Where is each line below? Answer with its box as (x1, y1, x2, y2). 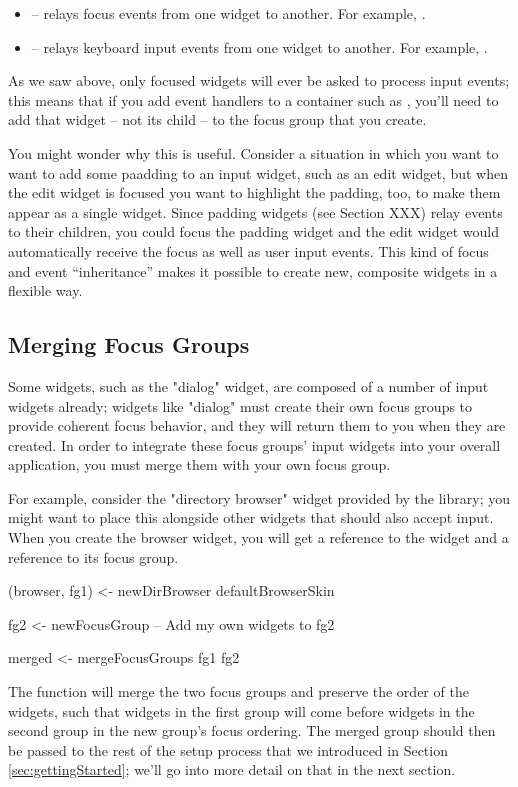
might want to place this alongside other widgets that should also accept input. (8, 507, 494, 528)
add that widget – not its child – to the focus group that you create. (8, 109, 427, 130)
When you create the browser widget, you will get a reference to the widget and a (8, 527, 509, 548)
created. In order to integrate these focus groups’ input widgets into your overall (8, 434, 501, 455)
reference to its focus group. (8, 546, 179, 567)
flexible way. (8, 280, 83, 301)
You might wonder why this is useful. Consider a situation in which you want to (8, 142, 499, 163)
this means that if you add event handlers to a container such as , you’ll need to (8, 89, 499, 110)
